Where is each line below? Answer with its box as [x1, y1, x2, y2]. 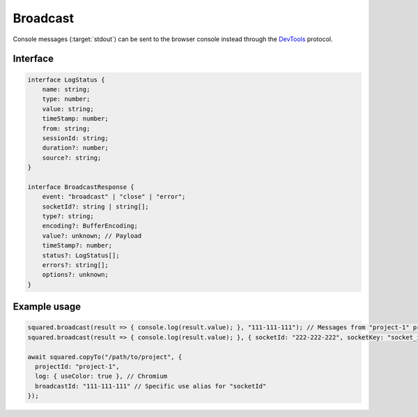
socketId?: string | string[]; [42, 202, 149, 211]
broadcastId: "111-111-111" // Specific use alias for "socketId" [35, 382, 267, 390]
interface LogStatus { [27, 75, 105, 84]
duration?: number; [42, 144, 109, 152]
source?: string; [42, 153, 102, 162]
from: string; [42, 124, 91, 132]
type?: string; [42, 213, 94, 220]
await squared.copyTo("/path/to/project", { [27, 353, 183, 361]
